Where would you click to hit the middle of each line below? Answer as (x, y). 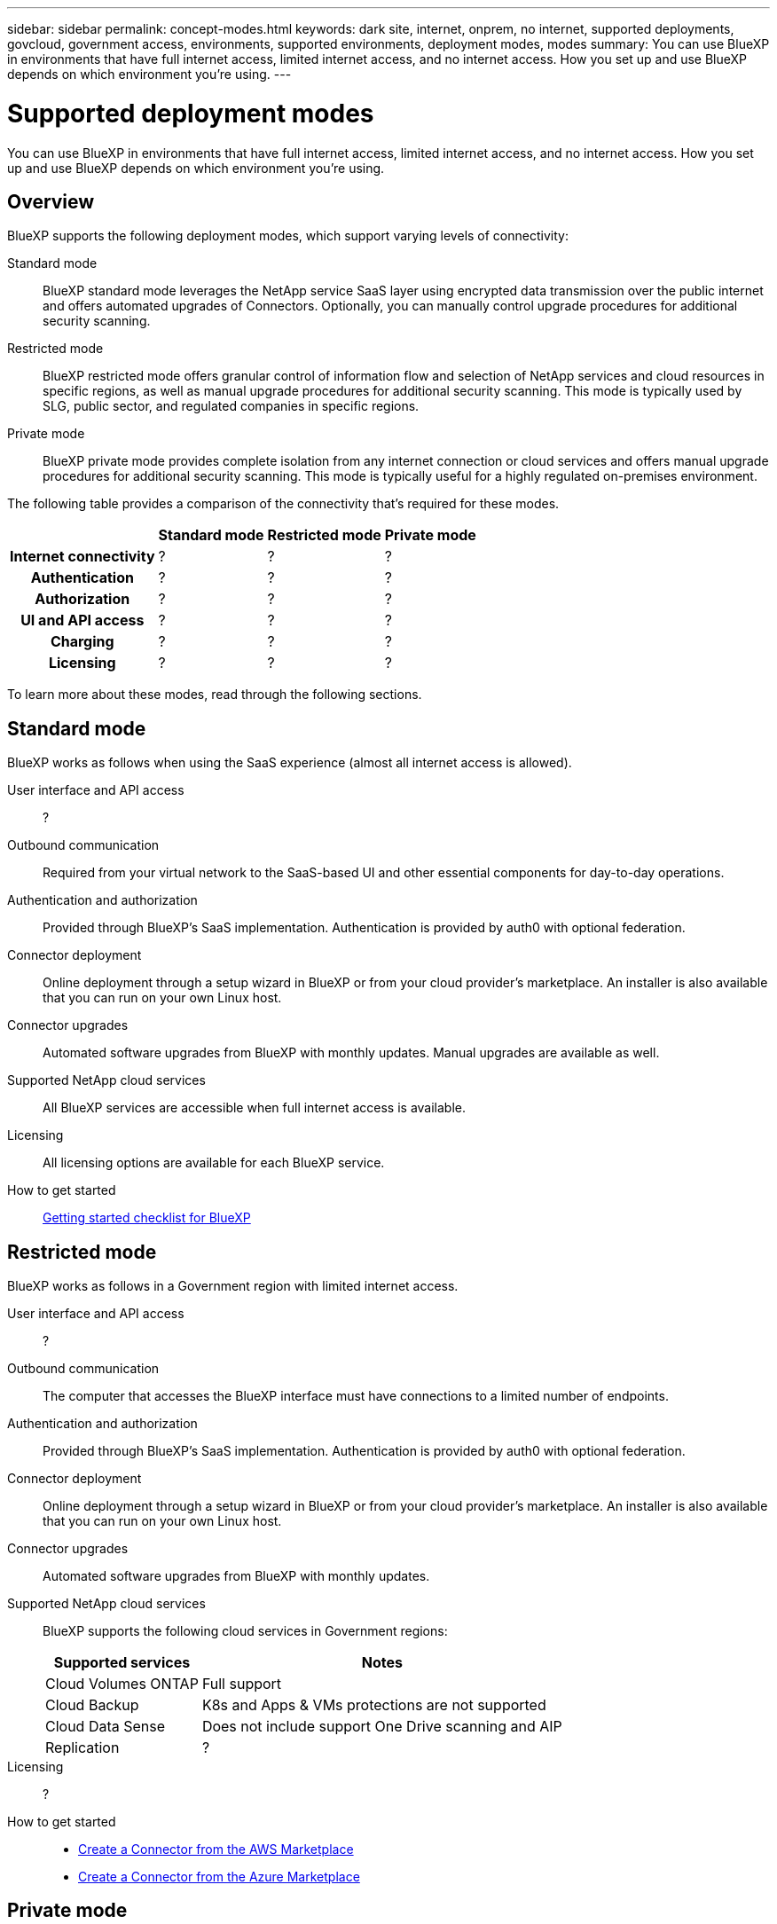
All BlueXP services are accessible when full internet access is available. (255, 1108)
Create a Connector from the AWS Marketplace (216, 1849)
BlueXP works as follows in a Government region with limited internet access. (233, 1286)
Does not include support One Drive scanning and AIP (382, 1727)
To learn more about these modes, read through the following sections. (215, 695)
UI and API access (82, 620)
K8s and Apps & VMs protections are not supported (374, 1705)
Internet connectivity (82, 557)
